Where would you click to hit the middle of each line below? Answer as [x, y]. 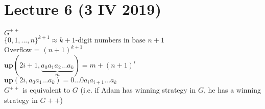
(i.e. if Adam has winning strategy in [138, 90]
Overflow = [22, 49]
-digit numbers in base [110, 41]
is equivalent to [46, 90]
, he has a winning [232, 90]
